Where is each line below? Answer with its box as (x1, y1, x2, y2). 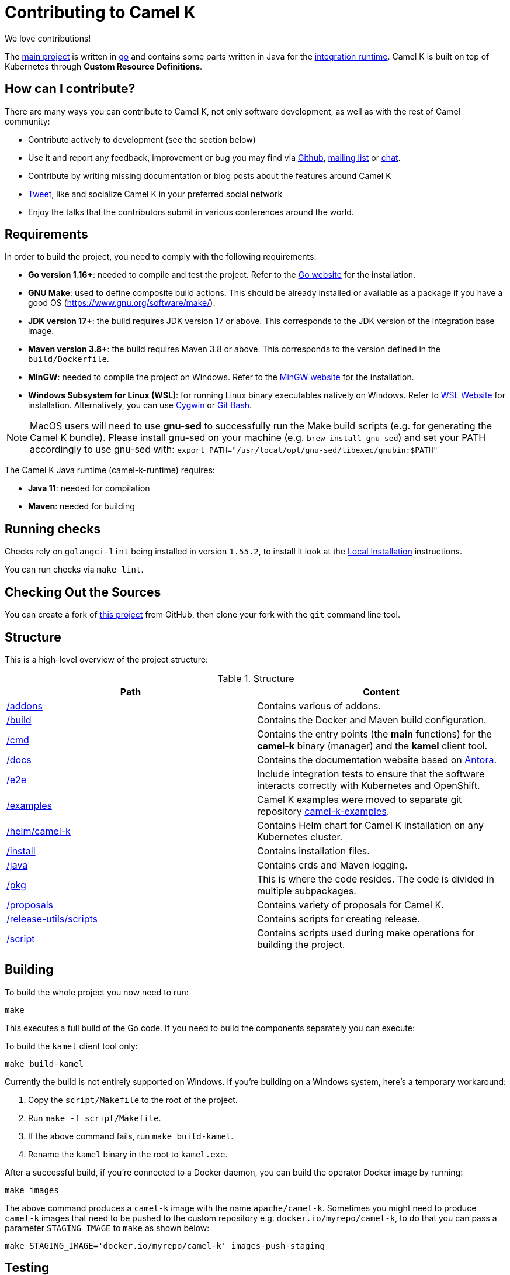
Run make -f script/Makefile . (28, 1112, 161, 1123)
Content (363, 685, 400, 698)
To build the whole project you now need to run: (5, 987, 189, 997)
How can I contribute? (5, 81, 136, 97)
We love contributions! (5, 33, 91, 43)
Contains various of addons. (257, 699, 381, 712)
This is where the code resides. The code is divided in (257, 873, 494, 885)
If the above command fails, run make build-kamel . (28, 1131, 234, 1141)
